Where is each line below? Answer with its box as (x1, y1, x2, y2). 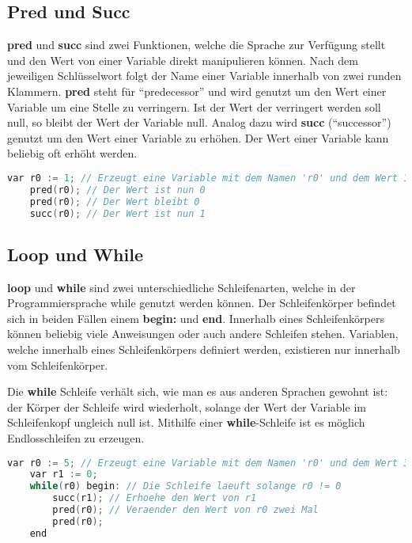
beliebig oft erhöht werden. (7, 145, 138, 161)
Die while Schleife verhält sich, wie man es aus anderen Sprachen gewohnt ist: (7, 383, 388, 400)
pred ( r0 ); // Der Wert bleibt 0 (29, 196, 200, 207)
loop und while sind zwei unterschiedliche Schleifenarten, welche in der (7, 279, 356, 295)
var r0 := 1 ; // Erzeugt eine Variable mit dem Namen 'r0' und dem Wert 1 (7, 172, 410, 184)
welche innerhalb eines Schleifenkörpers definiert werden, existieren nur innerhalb (7, 341, 400, 358)
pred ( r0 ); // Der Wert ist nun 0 (29, 184, 206, 196)
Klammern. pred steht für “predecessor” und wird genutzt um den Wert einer (7, 82, 387, 99)
